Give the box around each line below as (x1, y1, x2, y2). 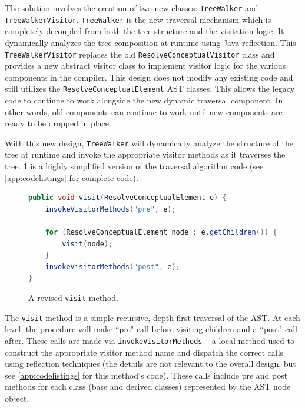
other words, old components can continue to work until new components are (5, 105, 283, 118)
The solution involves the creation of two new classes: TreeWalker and (5, 2, 258, 14)
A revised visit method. (28, 291, 118, 303)
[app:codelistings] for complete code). (5, 171, 138, 183)
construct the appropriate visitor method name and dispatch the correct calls (5, 346, 284, 358)
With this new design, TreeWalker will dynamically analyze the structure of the (5, 136, 293, 149)
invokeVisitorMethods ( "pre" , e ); (45, 205, 176, 213)
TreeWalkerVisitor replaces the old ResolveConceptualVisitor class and (5, 48, 275, 60)
